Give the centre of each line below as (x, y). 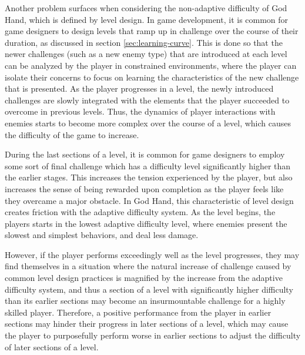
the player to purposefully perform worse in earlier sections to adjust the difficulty (153, 335)
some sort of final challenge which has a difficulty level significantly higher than (148, 165)
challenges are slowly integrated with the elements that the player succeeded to (147, 100)
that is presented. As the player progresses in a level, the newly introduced (139, 88)
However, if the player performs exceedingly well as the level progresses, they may (152, 254)
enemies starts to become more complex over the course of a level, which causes (148, 123)
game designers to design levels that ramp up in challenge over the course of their (152, 31)
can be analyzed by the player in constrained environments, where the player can (151, 65)
